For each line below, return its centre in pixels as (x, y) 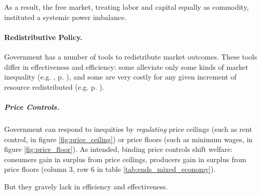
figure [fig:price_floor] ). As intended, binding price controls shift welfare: (118, 149)
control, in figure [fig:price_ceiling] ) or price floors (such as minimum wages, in (128, 139)
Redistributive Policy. (43, 37)
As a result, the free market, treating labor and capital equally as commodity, (127, 7)
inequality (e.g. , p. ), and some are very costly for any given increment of (120, 77)
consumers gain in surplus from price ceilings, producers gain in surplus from (125, 159)
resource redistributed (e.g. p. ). (54, 86)
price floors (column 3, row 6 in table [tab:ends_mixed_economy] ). (110, 169)
